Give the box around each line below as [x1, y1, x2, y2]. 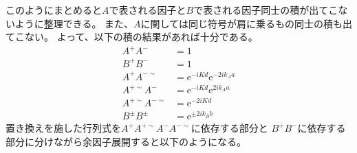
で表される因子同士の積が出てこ [193, 3, 338, 16]
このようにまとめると [6, 3, 102, 16]
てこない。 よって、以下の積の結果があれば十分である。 [6, 30, 258, 44]
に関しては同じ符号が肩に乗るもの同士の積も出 [140, 16, 352, 30]
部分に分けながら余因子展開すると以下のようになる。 [6, 134, 246, 148]
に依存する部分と [191, 121, 268, 135]
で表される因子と [109, 3, 186, 16]
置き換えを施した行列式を [6, 121, 121, 135]
